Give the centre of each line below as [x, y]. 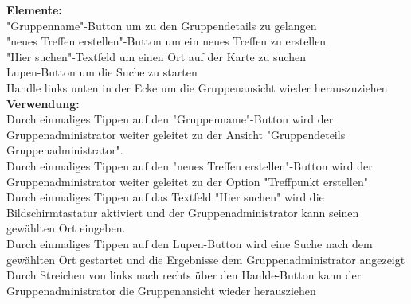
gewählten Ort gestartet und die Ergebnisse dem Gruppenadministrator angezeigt [206, 259]
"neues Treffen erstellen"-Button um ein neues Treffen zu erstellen [166, 41]
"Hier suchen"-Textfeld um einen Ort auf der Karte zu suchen [156, 56]
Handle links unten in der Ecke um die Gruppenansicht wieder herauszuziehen [197, 87]
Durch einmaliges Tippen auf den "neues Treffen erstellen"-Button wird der [190, 165]
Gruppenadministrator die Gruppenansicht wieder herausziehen [161, 290]
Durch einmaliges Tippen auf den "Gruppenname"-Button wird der [170, 119]
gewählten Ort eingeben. [66, 228]
